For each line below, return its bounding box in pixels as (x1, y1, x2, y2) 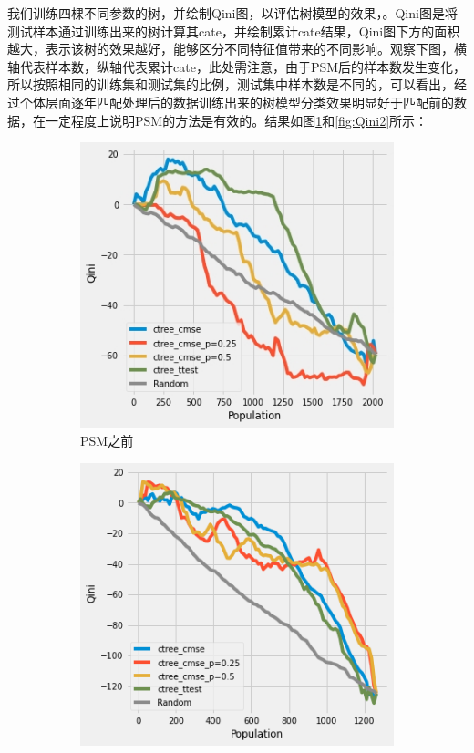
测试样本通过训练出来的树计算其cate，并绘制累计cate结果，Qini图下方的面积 (7, 21, 460, 40)
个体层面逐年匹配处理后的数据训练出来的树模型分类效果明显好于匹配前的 (19, 92, 454, 111)
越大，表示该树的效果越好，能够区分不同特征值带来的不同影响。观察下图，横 (7, 39, 467, 58)
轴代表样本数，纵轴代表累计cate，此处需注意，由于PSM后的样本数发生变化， (7, 57, 467, 76)
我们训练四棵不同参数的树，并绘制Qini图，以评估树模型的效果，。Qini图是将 (7, 4, 458, 22)
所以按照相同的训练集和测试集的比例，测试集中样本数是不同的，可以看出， (7, 75, 454, 94)
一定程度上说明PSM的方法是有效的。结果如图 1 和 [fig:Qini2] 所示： (45, 110, 428, 129)
